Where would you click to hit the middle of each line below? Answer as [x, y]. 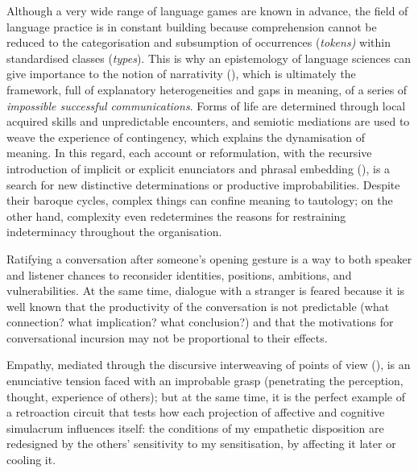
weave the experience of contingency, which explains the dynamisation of [186, 137]
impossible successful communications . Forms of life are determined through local [206, 105]
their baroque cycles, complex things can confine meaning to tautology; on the [200, 200]
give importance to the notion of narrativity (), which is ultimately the [181, 74]
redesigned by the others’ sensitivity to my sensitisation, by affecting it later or [201, 444]
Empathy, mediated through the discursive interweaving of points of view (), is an [209, 365]
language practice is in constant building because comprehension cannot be [192, 26]
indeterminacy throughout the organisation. [114, 232]
